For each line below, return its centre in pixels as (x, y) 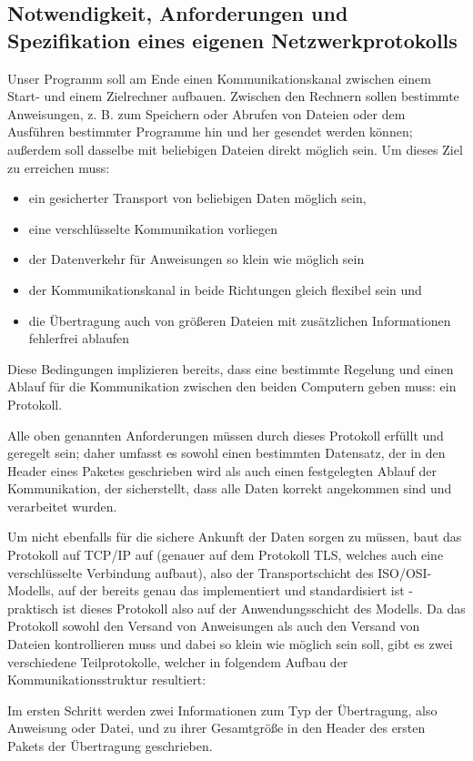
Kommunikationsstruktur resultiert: (107, 680)
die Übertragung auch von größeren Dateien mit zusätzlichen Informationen (240, 320)
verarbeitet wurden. (62, 506)
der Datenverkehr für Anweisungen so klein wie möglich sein (196, 259)
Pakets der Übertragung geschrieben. (110, 746)
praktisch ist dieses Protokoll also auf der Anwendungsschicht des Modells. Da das (236, 608)
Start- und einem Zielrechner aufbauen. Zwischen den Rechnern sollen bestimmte (233, 96)
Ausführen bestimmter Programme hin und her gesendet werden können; (210, 132)
